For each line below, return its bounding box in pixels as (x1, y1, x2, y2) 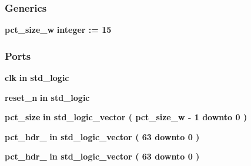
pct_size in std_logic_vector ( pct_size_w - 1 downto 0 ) (5, 111, 247, 123)
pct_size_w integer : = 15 (5, 23, 112, 36)
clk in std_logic (5, 72, 69, 84)
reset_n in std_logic (5, 91, 90, 103)
